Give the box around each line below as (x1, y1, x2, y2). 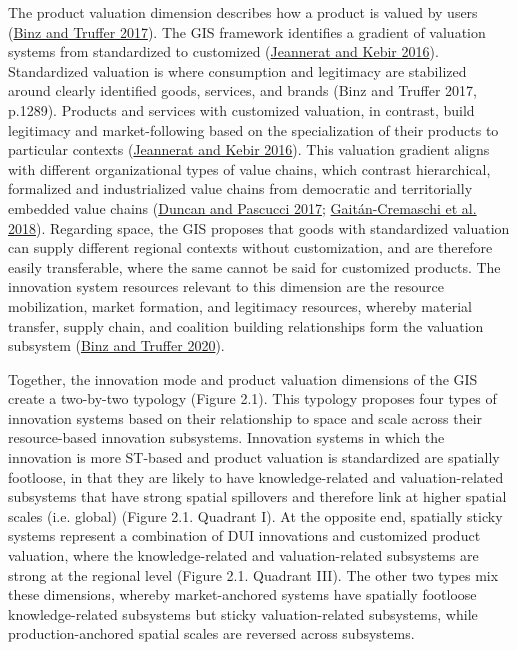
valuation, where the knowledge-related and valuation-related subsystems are (8, 545, 479, 566)
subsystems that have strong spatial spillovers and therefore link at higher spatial (8, 486, 507, 507)
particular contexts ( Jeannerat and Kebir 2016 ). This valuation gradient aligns (8, 139, 490, 160)
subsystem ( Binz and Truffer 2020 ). (8, 335, 225, 356)
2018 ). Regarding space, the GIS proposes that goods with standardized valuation (8, 217, 510, 238)
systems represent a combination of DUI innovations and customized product (8, 525, 481, 546)
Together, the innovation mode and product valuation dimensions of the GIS (8, 368, 478, 389)
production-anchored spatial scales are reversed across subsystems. (8, 623, 415, 644)
